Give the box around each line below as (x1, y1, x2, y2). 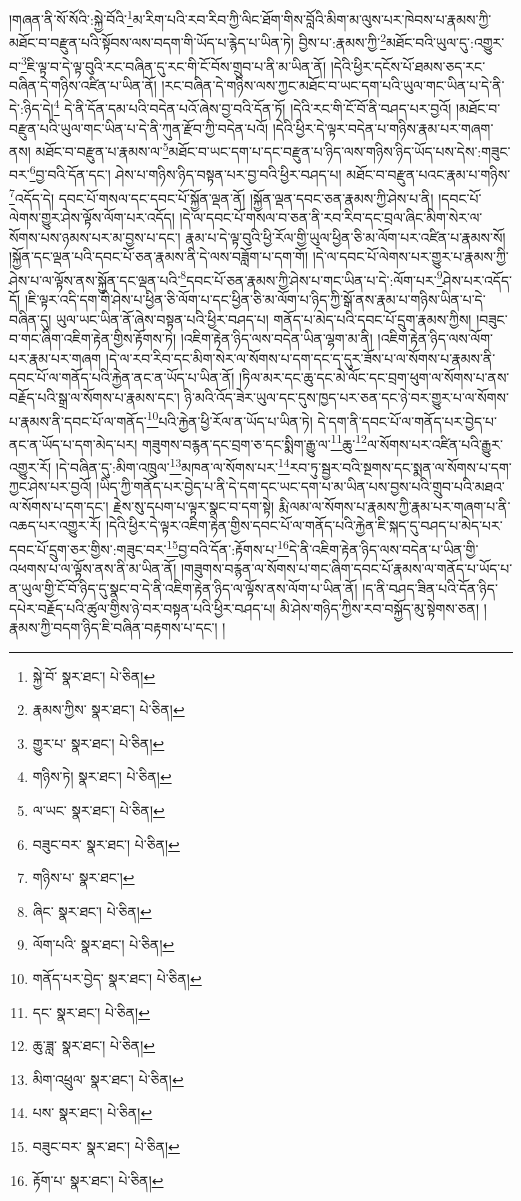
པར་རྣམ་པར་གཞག (9, 347, 102, 368)
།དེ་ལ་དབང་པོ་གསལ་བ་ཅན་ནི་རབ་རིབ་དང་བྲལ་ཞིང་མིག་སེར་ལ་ (179, 206, 483, 227)
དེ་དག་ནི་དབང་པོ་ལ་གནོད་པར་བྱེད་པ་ (317, 410, 498, 431)
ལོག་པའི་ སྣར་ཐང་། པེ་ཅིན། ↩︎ (32, 934, 175, 955)
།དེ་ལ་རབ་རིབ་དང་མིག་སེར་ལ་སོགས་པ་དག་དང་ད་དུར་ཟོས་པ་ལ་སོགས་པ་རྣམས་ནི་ (105, 347, 496, 368)
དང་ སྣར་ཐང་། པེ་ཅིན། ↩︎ (32, 1001, 150, 1022)
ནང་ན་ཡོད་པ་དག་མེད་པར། (9, 433, 138, 454)
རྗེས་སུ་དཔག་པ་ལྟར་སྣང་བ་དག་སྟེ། (113, 495, 275, 516)
